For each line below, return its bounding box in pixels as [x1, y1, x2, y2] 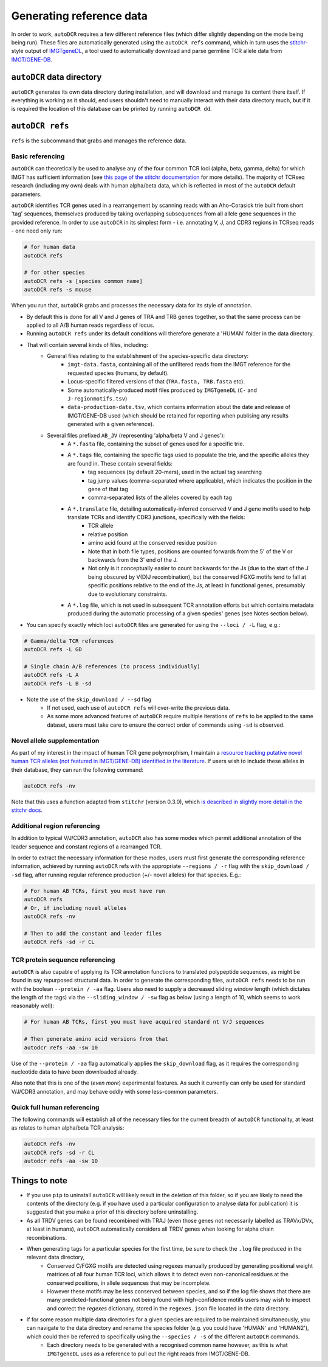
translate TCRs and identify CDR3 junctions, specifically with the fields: [67, 514, 245, 521]
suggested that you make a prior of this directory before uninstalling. [26, 1208, 199, 1215]
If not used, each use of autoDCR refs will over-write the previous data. [47, 704, 230, 711]
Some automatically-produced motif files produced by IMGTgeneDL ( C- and [67, 386, 258, 394]
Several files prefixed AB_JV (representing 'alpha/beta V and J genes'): [47, 432, 225, 439]
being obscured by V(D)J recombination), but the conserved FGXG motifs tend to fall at [88, 573, 307, 581]
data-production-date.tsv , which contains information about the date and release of [67, 404, 291, 411]
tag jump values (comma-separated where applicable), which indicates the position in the [88, 477, 312, 484]
